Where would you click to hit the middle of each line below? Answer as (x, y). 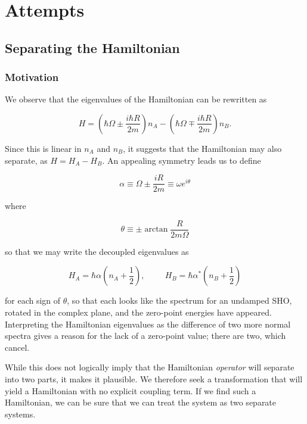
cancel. (17, 347)
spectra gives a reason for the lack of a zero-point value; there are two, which (145, 336)
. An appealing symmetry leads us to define (182, 160)
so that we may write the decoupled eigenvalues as (97, 251)
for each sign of (33, 300)
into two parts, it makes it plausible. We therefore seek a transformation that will (154, 379)
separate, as (26, 160)
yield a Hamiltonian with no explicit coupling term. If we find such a (131, 390)
